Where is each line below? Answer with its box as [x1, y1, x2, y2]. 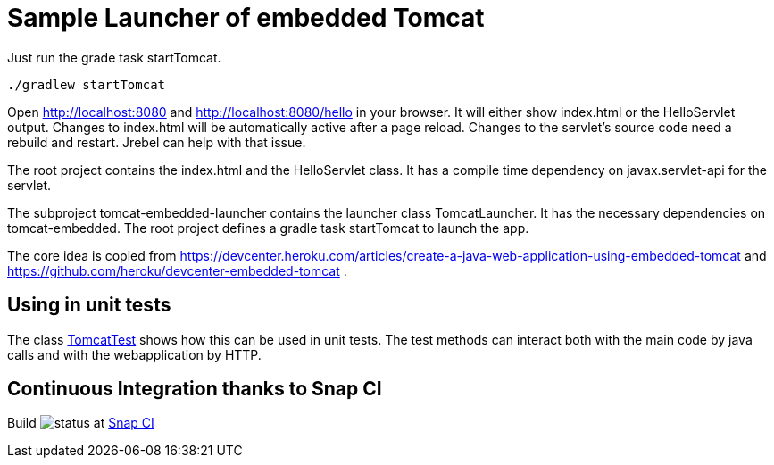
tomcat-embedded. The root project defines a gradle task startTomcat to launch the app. [7, 220, 529, 236]
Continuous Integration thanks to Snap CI [7, 378, 382, 401]
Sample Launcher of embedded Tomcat [7, 3, 485, 33]
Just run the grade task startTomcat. [7, 49, 221, 65]
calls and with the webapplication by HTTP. [7, 346, 262, 362]
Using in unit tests [7, 294, 171, 317]
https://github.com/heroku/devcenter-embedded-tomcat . [7, 262, 347, 278]
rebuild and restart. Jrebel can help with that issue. [7, 134, 306, 150]
